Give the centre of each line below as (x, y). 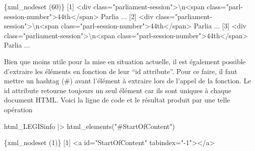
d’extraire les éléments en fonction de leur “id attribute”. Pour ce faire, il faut (121, 71)
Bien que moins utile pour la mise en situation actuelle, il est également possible (125, 61)
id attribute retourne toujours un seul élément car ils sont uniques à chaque (118, 90)
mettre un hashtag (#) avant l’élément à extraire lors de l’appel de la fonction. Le (127, 81)
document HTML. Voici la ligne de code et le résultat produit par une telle (117, 100)
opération (18, 109)
